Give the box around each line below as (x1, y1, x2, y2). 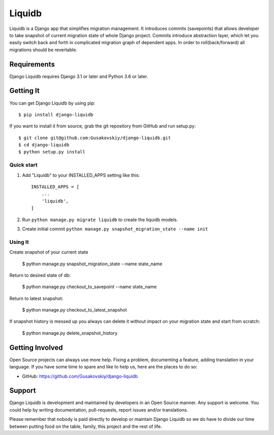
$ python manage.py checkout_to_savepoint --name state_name (22, 284, 157, 290)
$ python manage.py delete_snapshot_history (22, 330, 118, 336)
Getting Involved (9, 343, 63, 352)
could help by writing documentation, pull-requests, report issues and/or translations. (9, 407, 188, 413)
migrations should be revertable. (9, 46, 78, 53)
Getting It (9, 86, 40, 95)
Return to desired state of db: (9, 272, 71, 278)
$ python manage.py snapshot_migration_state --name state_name (22, 261, 162, 267)
